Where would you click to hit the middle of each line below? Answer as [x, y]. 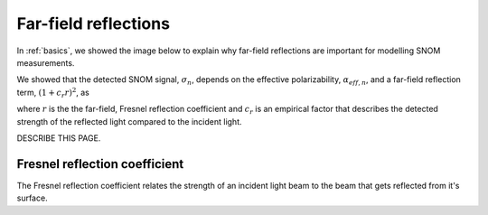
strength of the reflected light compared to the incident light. [130, 121]
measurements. [46, 62]
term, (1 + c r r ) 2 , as [53, 93]
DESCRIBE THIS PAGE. [59, 138]
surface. [33, 198]
